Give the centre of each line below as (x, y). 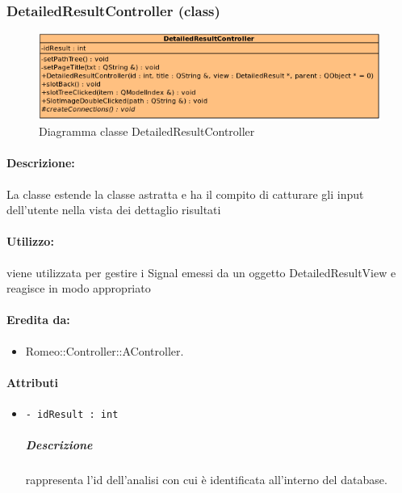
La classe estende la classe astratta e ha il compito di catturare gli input (185, 194)
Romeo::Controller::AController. (105, 350)
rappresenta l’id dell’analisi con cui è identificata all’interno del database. (206, 480)
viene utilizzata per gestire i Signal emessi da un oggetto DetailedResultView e (201, 272)
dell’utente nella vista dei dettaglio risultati (114, 210)
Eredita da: (38, 320)
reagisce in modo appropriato (79, 288)
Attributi (32, 382)
